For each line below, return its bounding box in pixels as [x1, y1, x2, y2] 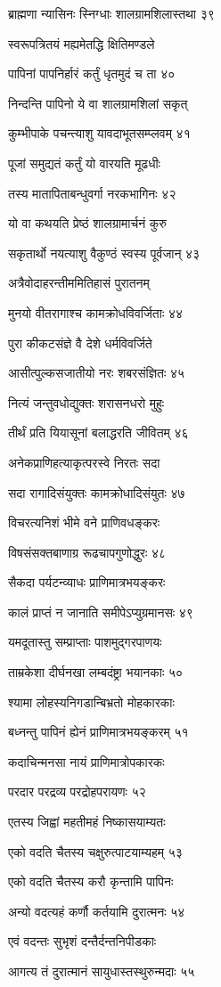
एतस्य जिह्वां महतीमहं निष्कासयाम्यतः [8, 812, 166, 831]
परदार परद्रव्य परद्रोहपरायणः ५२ [8, 782, 146, 801]
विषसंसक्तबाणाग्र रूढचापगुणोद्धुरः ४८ [8, 542, 167, 561]
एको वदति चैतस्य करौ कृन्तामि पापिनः [8, 872, 174, 891]
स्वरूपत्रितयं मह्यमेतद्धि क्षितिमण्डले [8, 34, 155, 53]
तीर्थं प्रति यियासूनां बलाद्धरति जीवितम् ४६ [8, 423, 189, 442]
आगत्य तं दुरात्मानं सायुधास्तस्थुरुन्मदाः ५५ [8, 962, 195, 980]
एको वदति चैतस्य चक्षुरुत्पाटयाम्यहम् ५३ [8, 842, 183, 861]
